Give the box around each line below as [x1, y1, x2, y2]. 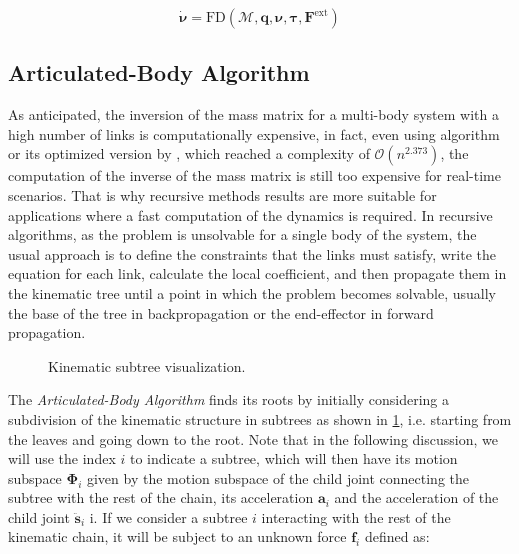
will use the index [8, 448, 116, 469]
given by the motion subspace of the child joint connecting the [86, 467, 470, 488]
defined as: [364, 526, 430, 547]
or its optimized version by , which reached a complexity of [8, 143, 370, 164]
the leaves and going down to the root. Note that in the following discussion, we [8, 428, 498, 449]
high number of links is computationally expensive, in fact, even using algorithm [8, 123, 500, 144]
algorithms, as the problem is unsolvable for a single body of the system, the [8, 224, 477, 245]
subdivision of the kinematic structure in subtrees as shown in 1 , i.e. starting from [8, 408, 512, 429]
